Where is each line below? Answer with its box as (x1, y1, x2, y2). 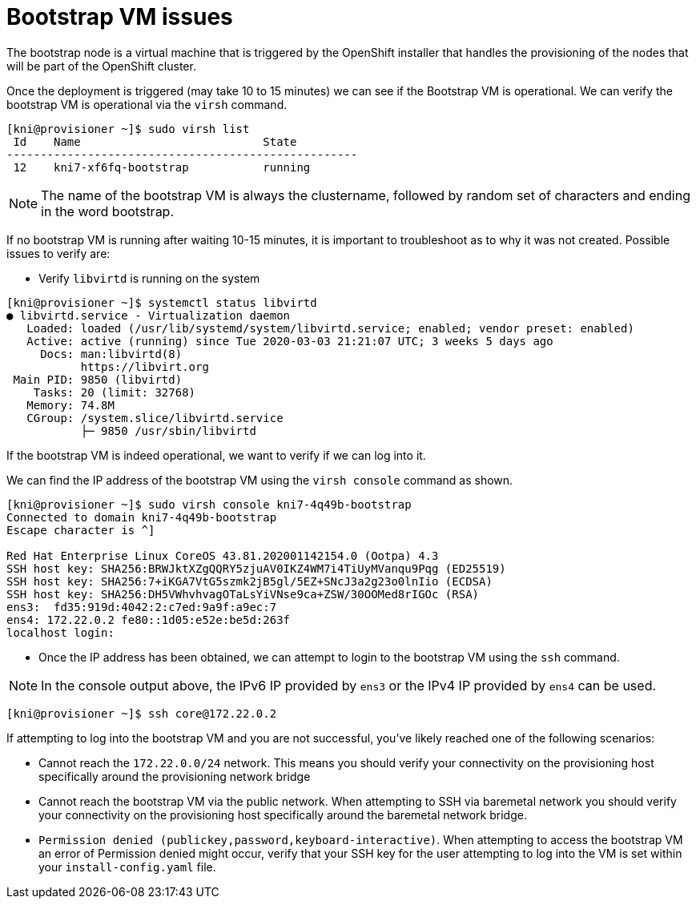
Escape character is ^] (6, 523, 155, 537)
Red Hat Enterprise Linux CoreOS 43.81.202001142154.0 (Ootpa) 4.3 (6, 549, 439, 562)
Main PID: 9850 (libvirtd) (13, 372, 183, 386)
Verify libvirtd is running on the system (38, 271, 260, 285)
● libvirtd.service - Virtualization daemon (6, 308, 291, 322)
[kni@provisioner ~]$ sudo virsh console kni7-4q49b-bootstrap (6, 497, 412, 511)
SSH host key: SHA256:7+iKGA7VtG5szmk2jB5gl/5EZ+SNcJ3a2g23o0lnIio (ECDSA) (6, 574, 493, 588)
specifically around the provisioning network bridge (38, 769, 311, 783)
